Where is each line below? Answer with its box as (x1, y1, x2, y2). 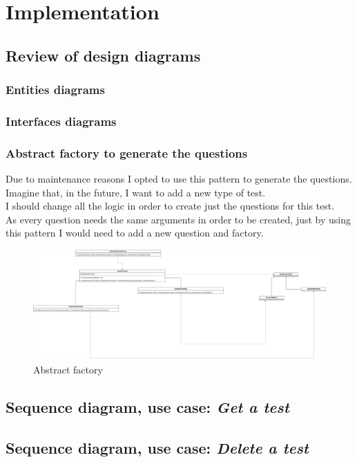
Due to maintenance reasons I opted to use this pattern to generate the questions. (6, 172, 352, 186)
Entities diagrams (6, 81, 105, 98)
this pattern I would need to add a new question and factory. (6, 225, 264, 240)
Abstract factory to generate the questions (6, 144, 248, 161)
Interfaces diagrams (6, 112, 117, 129)
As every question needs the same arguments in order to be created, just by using (6, 212, 351, 226)
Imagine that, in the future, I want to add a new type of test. (6, 185, 266, 199)
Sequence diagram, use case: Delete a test (6, 436, 309, 458)
